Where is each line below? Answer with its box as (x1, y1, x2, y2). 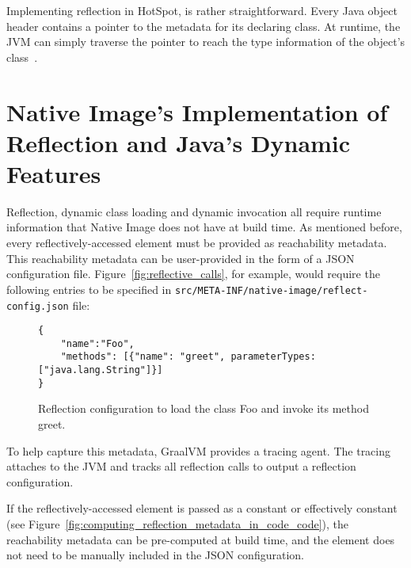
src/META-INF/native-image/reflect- (174, 284, 368, 296)
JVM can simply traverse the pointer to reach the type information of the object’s (6, 33, 405, 50)
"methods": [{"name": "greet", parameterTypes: (60, 351, 316, 363)
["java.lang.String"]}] (38, 364, 163, 376)
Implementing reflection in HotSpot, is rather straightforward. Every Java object (6, 2, 398, 18)
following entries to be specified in (6, 280, 172, 297)
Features (6, 157, 101, 189)
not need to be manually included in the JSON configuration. (6, 547, 304, 563)
